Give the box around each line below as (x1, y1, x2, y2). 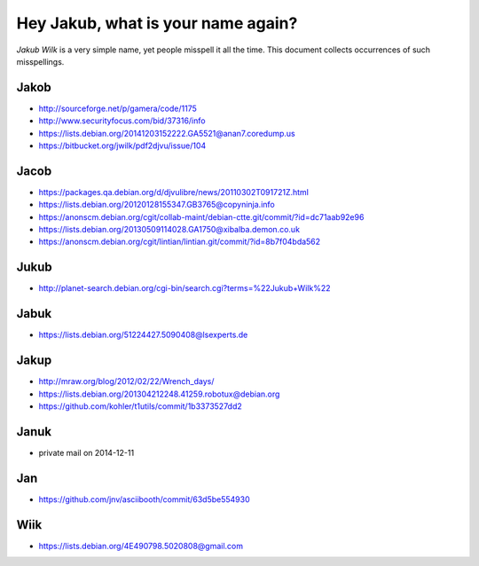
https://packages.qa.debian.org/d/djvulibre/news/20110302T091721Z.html (38, 186, 310, 197)
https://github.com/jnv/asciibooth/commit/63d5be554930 (38, 493, 250, 505)
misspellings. (16, 56, 65, 67)
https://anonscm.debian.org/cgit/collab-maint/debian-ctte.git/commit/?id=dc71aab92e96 (38, 211, 365, 222)
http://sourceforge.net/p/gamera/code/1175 (38, 103, 197, 114)
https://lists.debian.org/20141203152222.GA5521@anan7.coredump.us (38, 128, 296, 138)
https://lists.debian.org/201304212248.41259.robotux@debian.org (38, 389, 280, 399)
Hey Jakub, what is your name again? (16, 13, 298, 33)
